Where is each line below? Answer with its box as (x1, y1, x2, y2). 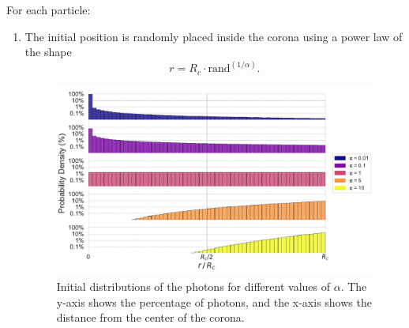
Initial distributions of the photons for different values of (56, 278, 330, 295)
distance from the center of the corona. (56, 309, 245, 326)
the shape (24, 43, 72, 60)
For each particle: (6, 2, 91, 17)
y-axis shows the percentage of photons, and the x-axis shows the (56, 293, 372, 310)
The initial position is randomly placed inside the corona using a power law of (24, 28, 403, 44)
